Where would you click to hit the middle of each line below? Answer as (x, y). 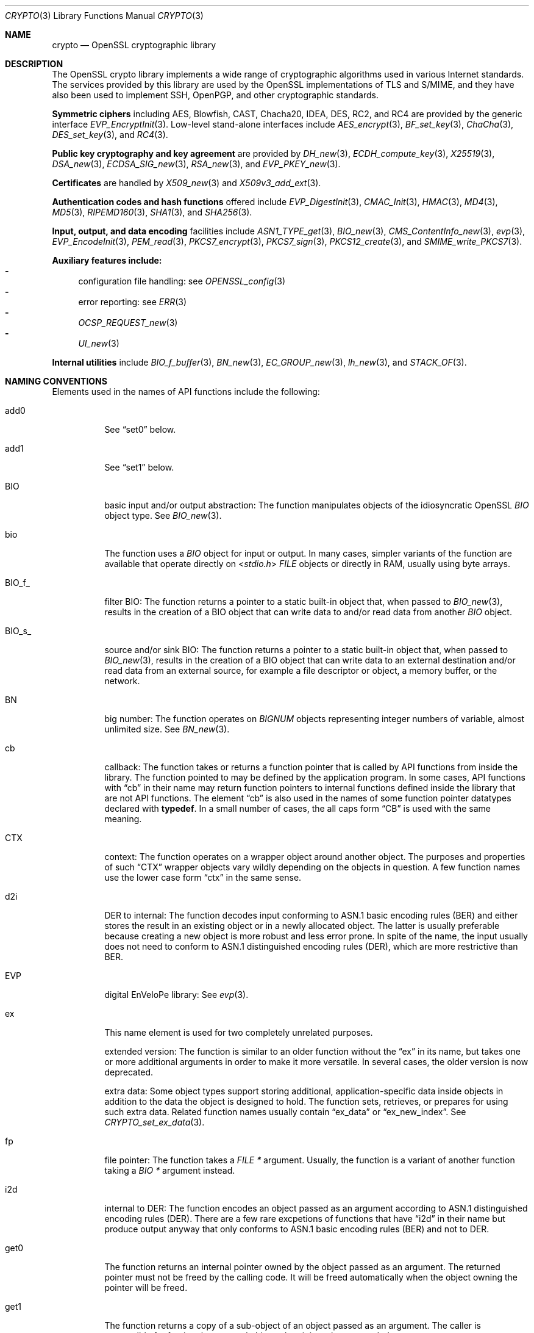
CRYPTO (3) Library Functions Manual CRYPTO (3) (104, 16)
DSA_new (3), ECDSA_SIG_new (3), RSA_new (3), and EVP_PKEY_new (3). (196, 164)
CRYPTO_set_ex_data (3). (155, 1122)
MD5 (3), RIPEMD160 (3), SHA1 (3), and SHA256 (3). (152, 212)
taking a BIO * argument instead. (170, 1170)
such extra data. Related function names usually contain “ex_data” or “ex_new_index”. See (285, 1112)
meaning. (123, 819)
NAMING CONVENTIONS (56, 381)
